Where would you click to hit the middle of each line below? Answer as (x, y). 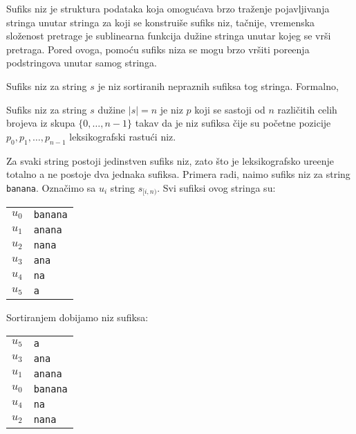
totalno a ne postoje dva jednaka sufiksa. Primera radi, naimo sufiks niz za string (178, 174)
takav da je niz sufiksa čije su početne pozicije (233, 123)
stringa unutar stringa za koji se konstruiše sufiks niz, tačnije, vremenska (161, 22)
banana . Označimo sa (51, 187)
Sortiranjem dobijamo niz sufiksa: (77, 317)
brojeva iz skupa (41, 123)
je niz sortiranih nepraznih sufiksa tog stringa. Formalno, (218, 85)
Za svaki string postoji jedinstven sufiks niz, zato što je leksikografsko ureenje (170, 160)
